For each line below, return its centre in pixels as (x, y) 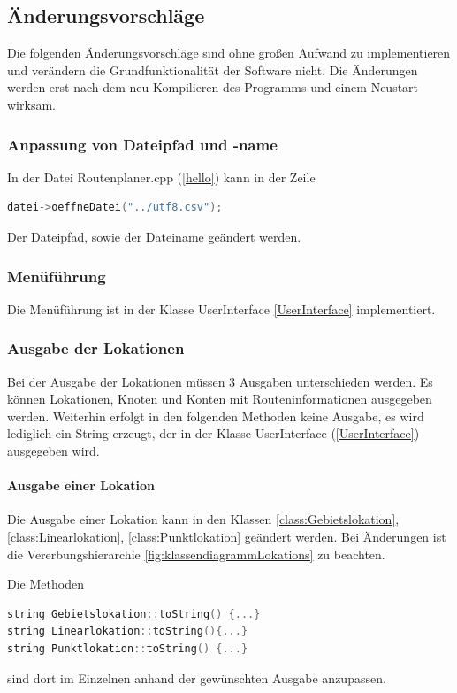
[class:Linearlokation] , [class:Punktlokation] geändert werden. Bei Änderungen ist (227, 536)
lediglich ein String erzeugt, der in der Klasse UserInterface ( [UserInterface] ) (213, 433)
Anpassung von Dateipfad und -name (142, 144)
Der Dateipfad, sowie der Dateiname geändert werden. (154, 236)
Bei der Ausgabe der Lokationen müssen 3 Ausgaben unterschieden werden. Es (220, 381)
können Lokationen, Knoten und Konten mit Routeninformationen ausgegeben (220, 399)
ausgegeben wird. (53, 450)
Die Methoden (46, 584)
